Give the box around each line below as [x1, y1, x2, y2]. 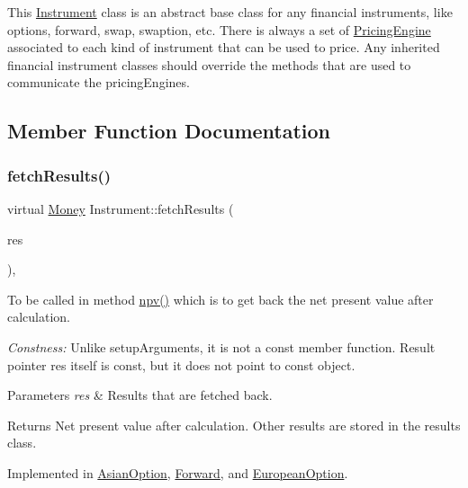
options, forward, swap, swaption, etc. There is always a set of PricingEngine [7, 20, 431, 39]
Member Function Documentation [7, 117, 331, 145]
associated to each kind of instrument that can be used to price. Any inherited [7, 38, 440, 57]
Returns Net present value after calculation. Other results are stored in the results [7, 415, 461, 434]
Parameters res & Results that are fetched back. [7, 386, 273, 404]
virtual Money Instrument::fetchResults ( [7, 199, 234, 217]
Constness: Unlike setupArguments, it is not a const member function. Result [7, 337, 436, 356]
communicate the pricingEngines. [7, 73, 190, 92]
